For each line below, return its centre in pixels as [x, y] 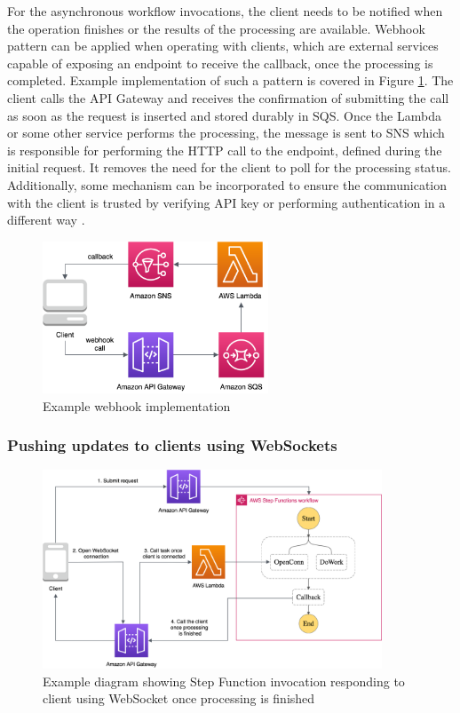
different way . [46, 220]
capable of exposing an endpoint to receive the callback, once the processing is [220, 63]
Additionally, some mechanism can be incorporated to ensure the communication [227, 184]
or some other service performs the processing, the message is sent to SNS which [226, 133]
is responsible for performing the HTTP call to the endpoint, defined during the [225, 150]
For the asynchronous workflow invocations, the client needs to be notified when [225, 11]
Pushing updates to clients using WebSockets [172, 445]
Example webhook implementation [137, 405]
